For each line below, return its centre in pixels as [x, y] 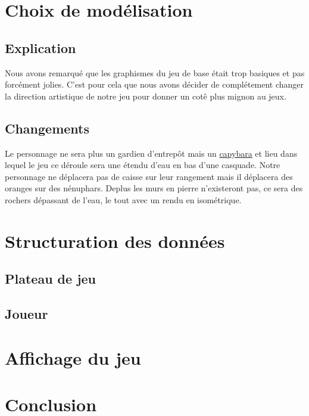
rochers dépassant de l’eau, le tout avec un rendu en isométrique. [123, 199]
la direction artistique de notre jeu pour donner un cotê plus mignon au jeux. [146, 96]
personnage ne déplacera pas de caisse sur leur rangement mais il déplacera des [149, 176]
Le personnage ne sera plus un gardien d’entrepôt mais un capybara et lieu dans [151, 153]
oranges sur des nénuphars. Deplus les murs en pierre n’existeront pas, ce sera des [154, 188]
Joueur [26, 314]
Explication [40, 47]
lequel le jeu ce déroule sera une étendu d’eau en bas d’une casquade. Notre [143, 165]
